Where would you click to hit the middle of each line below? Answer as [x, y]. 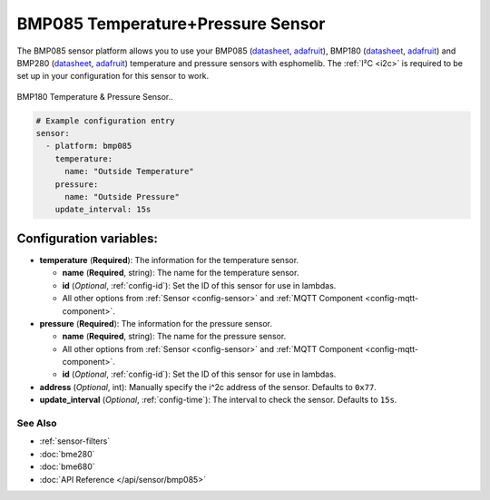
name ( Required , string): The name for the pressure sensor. [174, 337]
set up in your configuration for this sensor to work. [113, 76]
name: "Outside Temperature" [129, 172]
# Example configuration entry [106, 121]
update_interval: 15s [103, 210]
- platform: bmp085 [89, 146]
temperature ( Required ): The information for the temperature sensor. [169, 260]
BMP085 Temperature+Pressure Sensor [171, 24]
